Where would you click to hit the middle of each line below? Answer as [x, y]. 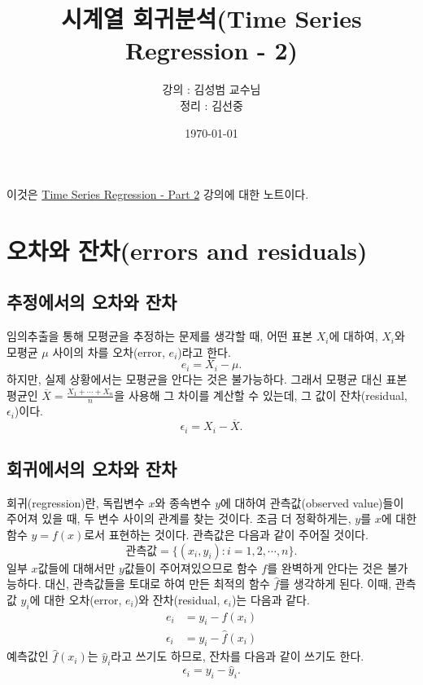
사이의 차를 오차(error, [109, 351]
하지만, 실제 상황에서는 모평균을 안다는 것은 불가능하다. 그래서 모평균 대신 [194, 378]
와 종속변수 [183, 502]
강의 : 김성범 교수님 [211, 89]
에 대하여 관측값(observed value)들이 [312, 502]
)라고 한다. [204, 351]
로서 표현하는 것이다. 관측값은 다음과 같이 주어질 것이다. [226, 534]
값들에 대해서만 [76, 567]
